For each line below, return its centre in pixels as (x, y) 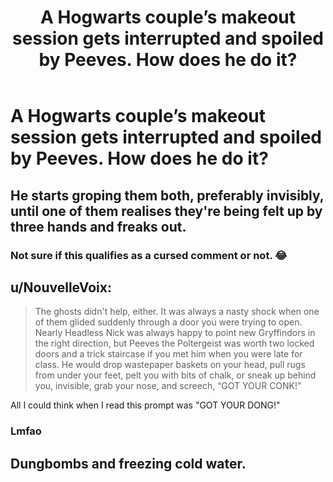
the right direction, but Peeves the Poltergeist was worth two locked (174, 343)
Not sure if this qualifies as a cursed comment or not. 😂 (149, 255)
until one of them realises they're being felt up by (166, 211)
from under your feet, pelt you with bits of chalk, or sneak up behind (175, 375)
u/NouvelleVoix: (61, 287)
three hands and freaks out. (98, 226)
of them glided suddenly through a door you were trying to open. (168, 322)
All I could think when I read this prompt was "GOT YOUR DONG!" (145, 405)
